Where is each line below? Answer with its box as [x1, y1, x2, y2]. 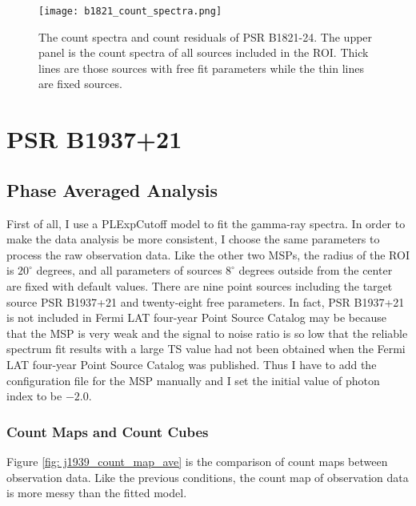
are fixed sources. [38, 75, 122, 92]
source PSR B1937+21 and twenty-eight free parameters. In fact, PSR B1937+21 [6, 293, 405, 310]
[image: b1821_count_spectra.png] [38, 6, 222, 17]
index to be [6, 388, 62, 404]
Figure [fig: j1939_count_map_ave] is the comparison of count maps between [6, 452, 388, 469]
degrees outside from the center [238, 262, 393, 279]
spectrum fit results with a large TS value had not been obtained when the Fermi [6, 340, 406, 357]
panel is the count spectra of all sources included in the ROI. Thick [38, 44, 369, 61]
